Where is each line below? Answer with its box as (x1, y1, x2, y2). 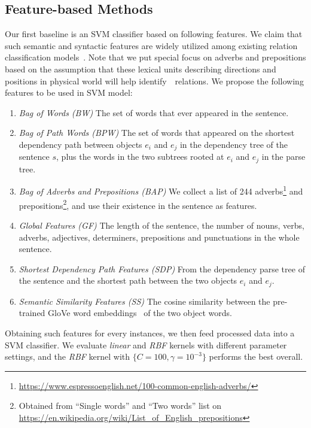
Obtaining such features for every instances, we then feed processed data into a (5, 326, 295, 339)
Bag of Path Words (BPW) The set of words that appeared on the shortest (19, 126, 295, 139)
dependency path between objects (19, 138, 142, 150)
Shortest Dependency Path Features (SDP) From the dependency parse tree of (19, 262, 305, 275)
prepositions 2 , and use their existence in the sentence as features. (19, 197, 257, 211)
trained (19, 306, 45, 319)
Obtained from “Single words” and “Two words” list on (19, 399, 222, 412)
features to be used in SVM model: (5, 86, 133, 99)
